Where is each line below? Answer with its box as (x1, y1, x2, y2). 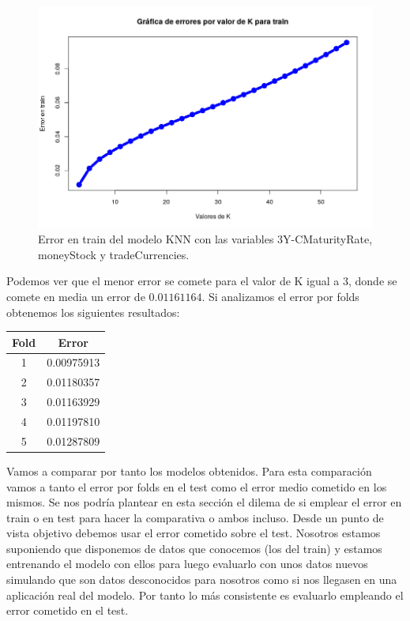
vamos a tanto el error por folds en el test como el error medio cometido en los (6, 478, 387, 495)
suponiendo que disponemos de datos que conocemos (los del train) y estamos (6, 540, 382, 556)
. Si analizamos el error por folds (201, 288, 359, 304)
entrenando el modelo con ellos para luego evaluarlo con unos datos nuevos (6, 555, 368, 572)
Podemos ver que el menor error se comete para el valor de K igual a (6, 273, 340, 289)
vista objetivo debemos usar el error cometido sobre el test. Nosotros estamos (6, 525, 381, 541)
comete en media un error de (6, 288, 145, 304)
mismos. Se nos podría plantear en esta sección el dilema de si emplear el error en (6, 494, 402, 510)
